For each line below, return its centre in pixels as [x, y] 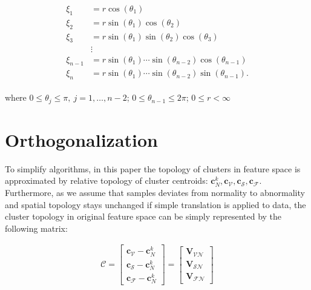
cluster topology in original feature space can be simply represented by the [143, 216]
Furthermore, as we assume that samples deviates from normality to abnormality [155, 192]
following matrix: [36, 228]
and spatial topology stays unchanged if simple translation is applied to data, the [155, 204]
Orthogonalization [81, 139]
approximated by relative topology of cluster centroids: [106, 180]
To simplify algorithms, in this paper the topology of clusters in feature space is [153, 168]
